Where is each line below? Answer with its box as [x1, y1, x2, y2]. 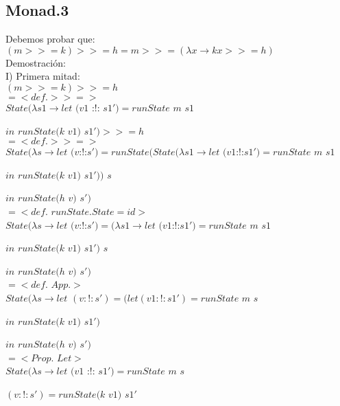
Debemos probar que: [5, 32, 95, 46]
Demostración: [5, 55, 66, 69]
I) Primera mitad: [5, 69, 80, 83]
